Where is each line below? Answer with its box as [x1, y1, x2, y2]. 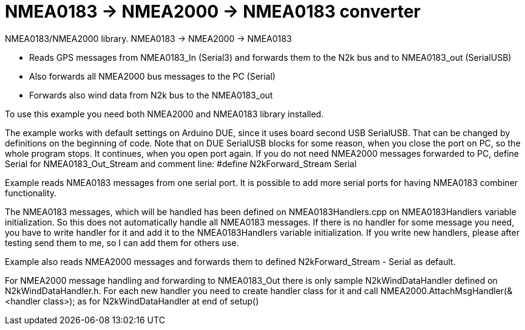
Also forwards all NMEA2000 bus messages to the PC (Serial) [29, 70, 276, 81]
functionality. [5, 187, 57, 198]
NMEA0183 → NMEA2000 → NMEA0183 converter [5, 1, 421, 22]
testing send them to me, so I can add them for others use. [5, 237, 239, 248]
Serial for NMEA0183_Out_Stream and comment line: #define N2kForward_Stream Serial [5, 158, 357, 169]
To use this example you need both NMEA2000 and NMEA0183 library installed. [5, 108, 324, 119]
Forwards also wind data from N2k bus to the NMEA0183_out [29, 89, 273, 100]
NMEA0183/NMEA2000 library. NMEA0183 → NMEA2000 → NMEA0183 [5, 33, 292, 44]
